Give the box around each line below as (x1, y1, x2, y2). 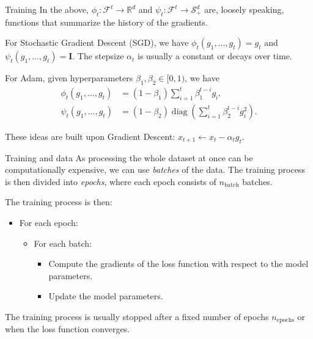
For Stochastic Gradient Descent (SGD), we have (5, 36, 189, 49)
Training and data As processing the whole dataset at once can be (5, 151, 253, 164)
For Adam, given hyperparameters (5, 71, 133, 84)
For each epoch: (19, 216, 78, 228)
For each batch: (34, 236, 92, 249)
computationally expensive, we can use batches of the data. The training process (5, 163, 305, 176)
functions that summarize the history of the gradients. (5, 15, 208, 28)
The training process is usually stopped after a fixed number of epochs (5, 310, 269, 323)
